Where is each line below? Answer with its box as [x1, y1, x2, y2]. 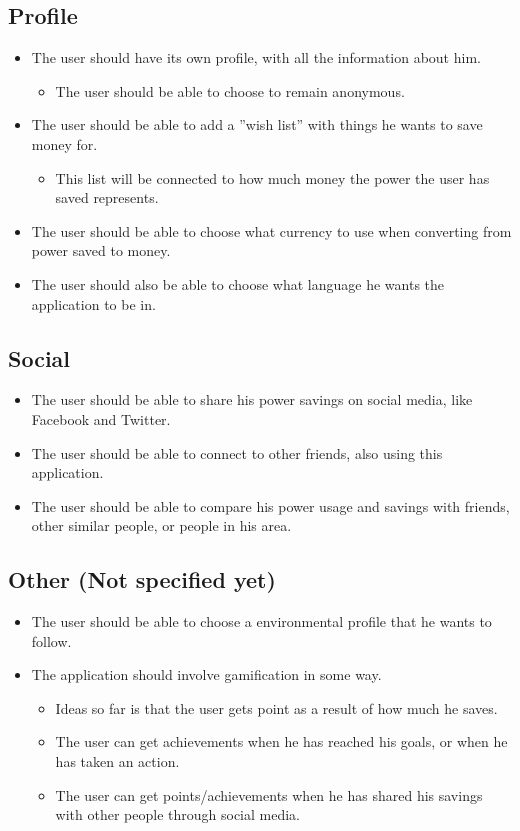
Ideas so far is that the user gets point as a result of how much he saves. [55, 697, 498, 718]
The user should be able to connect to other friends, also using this [31, 442, 443, 463]
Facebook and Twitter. [31, 408, 171, 429]
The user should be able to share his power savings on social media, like [31, 389, 473, 410]
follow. [31, 630, 72, 651]
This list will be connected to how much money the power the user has [55, 167, 490, 188]
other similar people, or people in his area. [31, 515, 292, 536]
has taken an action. [55, 751, 180, 772]
